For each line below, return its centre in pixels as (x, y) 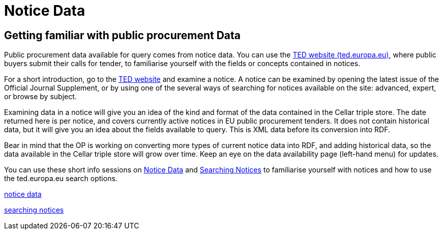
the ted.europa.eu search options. (61, 179)
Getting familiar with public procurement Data (123, 35)
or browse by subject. (40, 97)
